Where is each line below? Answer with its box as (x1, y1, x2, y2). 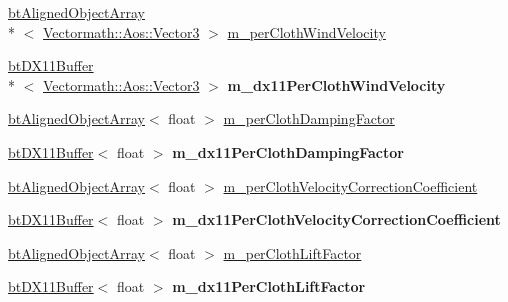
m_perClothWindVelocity (227, 21, 386, 42)
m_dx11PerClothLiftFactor (172, 276, 366, 297)
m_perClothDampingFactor (223, 108, 395, 129)
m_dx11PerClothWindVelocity (227, 74, 446, 95)
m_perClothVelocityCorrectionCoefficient (223, 175, 478, 196)
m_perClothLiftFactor (223, 242, 362, 263)
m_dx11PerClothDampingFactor (172, 141, 404, 162)
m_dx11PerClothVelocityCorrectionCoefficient (172, 209, 501, 230)
